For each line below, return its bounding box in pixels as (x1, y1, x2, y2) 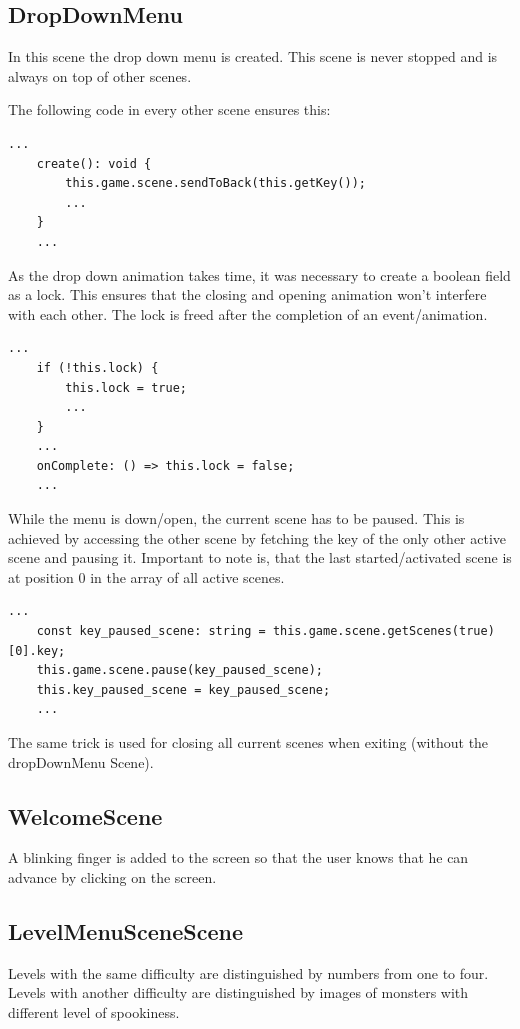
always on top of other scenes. (8, 65, 192, 86)
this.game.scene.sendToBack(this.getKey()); (65, 176, 366, 191)
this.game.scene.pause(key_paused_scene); (36, 663, 323, 678)
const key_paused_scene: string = (36, 624, 266, 639)
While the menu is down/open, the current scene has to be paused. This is (8, 508, 465, 529)
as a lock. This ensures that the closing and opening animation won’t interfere (8, 284, 487, 305)
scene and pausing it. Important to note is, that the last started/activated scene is (8, 547, 512, 568)
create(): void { (36, 156, 152, 171)
